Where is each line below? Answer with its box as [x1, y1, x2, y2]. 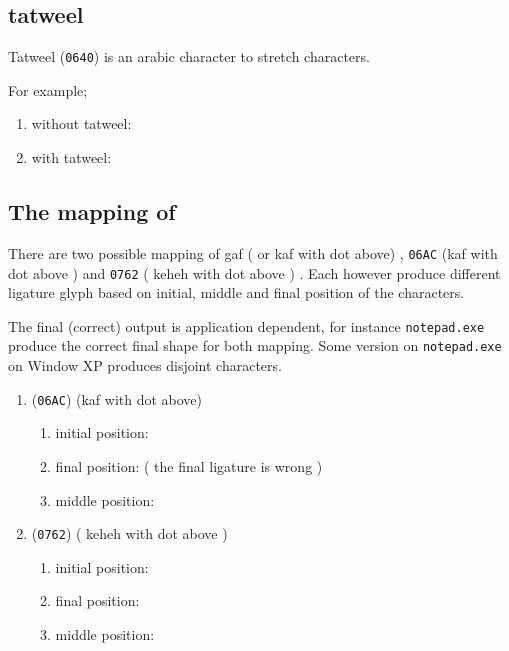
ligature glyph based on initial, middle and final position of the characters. [8, 282, 465, 303]
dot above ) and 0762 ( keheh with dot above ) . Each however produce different [8, 262, 501, 283]
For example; [8, 79, 88, 100]
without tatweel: [31, 113, 132, 134]
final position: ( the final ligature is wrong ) [55, 455, 323, 476]
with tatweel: [31, 147, 112, 168]
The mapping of [8, 196, 176, 227]
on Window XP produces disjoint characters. [8, 355, 282, 376]
